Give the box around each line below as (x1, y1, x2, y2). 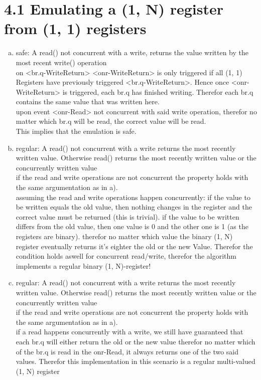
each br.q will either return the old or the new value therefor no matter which (16, 336, 255, 346)
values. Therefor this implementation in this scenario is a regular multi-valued (16, 356, 255, 366)
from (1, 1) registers (4, 18, 147, 39)
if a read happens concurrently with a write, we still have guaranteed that (16, 326, 243, 337)
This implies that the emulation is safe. (16, 126, 137, 136)
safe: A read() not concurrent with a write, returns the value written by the (16, 47, 248, 58)
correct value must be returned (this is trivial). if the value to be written (16, 211, 239, 222)
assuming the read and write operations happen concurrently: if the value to (16, 192, 250, 202)
